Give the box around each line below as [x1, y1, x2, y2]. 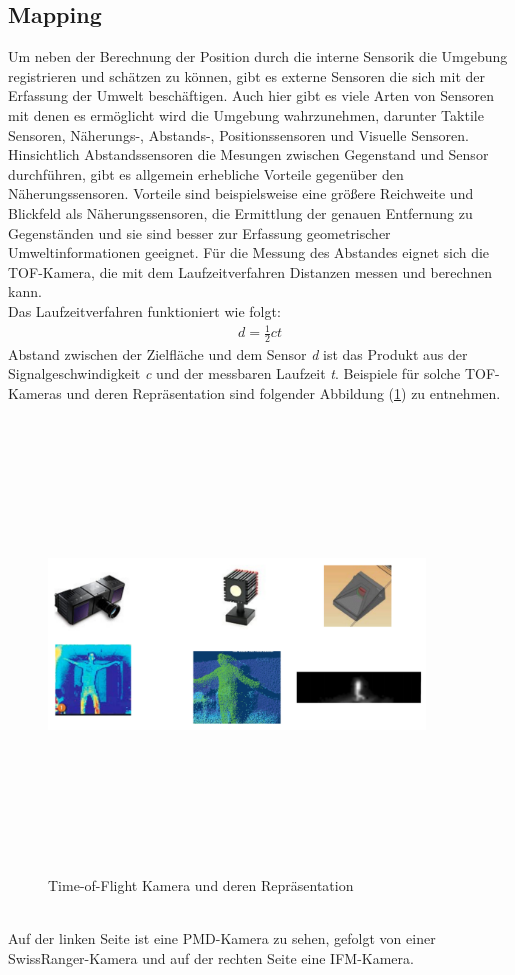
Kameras [8, 383, 62, 404]
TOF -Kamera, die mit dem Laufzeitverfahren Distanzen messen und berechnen [8, 261, 492, 282]
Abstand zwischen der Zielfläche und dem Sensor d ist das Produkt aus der [8, 343, 468, 364]
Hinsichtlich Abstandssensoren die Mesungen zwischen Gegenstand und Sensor [8, 144, 489, 165]
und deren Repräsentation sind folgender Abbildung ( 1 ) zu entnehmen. [66, 383, 501, 404]
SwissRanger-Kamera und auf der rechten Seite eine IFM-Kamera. [8, 947, 414, 968]
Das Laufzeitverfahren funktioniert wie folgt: [8, 300, 281, 321]
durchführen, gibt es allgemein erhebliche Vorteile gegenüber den [8, 163, 404, 184]
